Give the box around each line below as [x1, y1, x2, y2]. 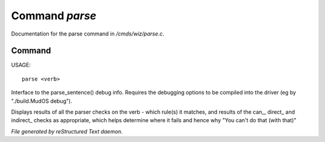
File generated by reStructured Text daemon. [11, 128, 123, 135]
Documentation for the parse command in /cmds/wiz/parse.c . [11, 30, 165, 37]
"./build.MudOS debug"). [11, 97, 72, 105]
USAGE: [11, 61, 31, 69]
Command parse [11, 9, 96, 22]
